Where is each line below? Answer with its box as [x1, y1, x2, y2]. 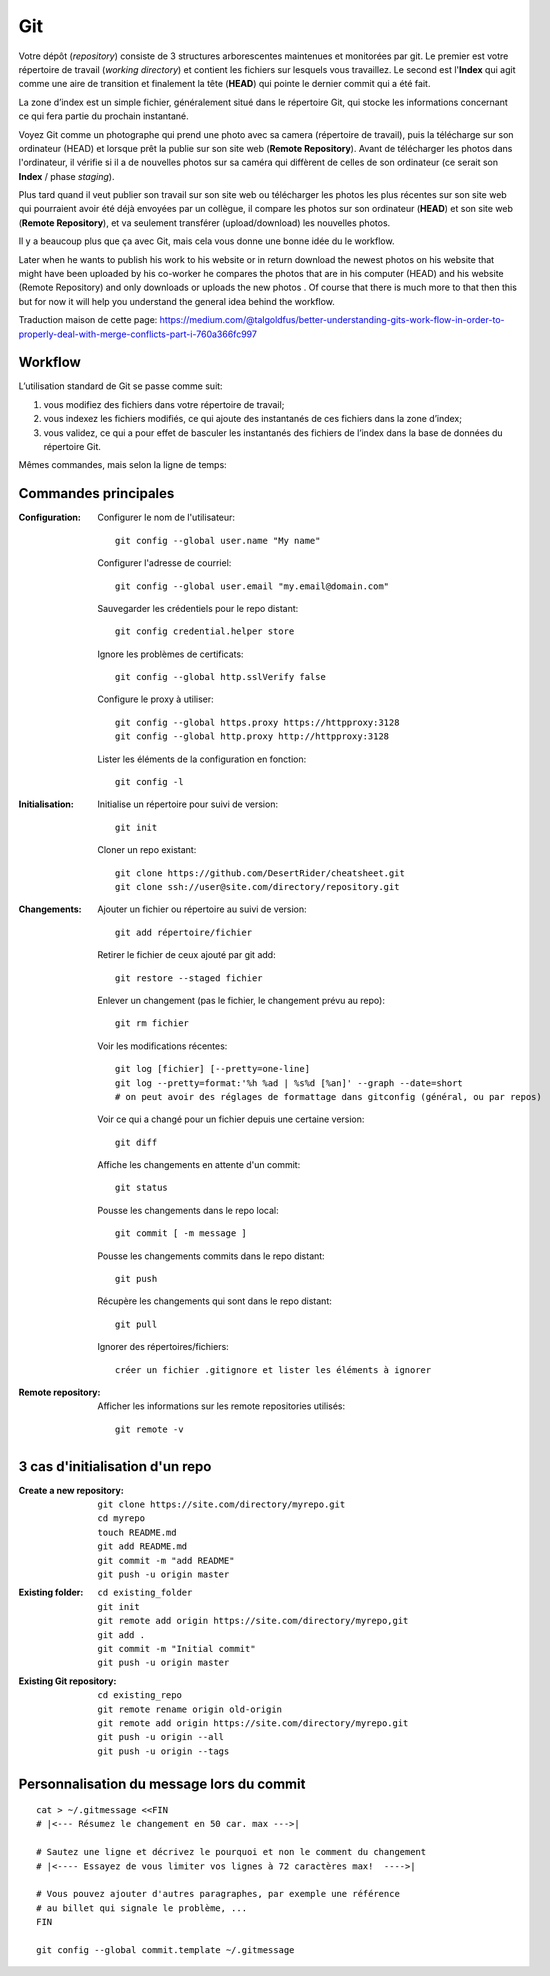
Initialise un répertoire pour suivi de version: [97, 798, 279, 810]
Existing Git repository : [18, 1675, 117, 1687]
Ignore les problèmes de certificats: [97, 648, 244, 660]
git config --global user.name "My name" [115, 535, 321, 546]
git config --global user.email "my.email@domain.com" [115, 580, 390, 592]
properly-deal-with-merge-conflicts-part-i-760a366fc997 [18, 328, 257, 340]
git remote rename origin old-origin [97, 1703, 283, 1715]
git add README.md [97, 1541, 188, 1552]
